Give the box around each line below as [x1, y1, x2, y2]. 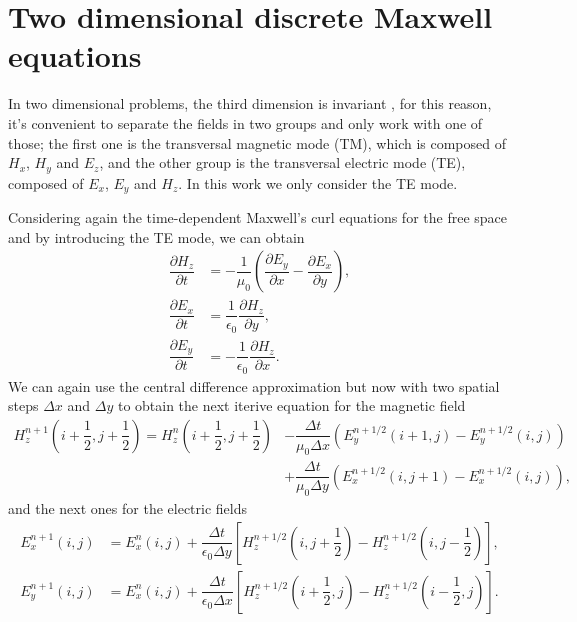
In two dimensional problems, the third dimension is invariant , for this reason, [8, 93, 492, 114]
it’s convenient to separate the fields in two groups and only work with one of [8, 112, 483, 133]
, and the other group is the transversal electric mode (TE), [99, 152, 466, 173]
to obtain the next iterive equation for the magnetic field [117, 395, 466, 416]
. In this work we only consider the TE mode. [178, 172, 458, 193]
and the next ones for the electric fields [8, 498, 247, 519]
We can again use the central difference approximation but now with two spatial [8, 375, 500, 396]
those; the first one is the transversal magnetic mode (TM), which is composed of [8, 132, 506, 153]
